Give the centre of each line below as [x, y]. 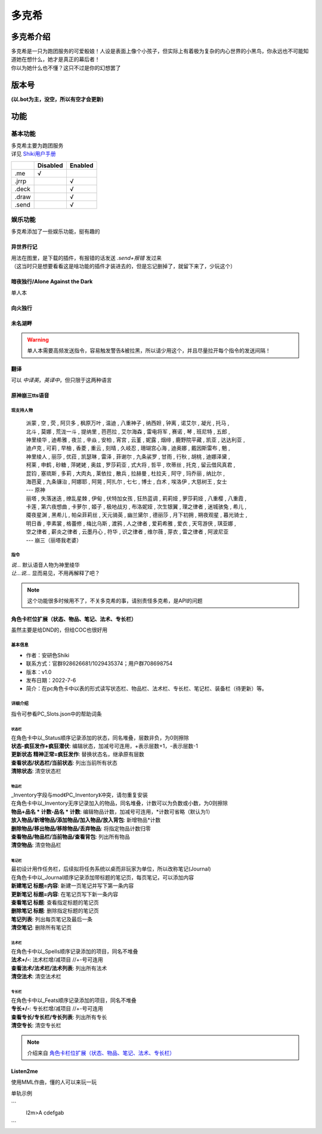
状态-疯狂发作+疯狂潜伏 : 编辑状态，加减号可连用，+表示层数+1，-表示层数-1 [104, 746]
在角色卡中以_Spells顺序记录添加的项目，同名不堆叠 [75, 951]
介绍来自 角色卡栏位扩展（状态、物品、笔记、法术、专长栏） [101, 1053]
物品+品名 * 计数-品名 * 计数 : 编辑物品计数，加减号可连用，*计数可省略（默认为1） [112, 811]
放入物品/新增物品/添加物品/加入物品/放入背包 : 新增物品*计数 [86, 820]
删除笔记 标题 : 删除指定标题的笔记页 [55, 911]
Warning [38, 340]
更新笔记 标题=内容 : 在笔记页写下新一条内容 [65, 894]
